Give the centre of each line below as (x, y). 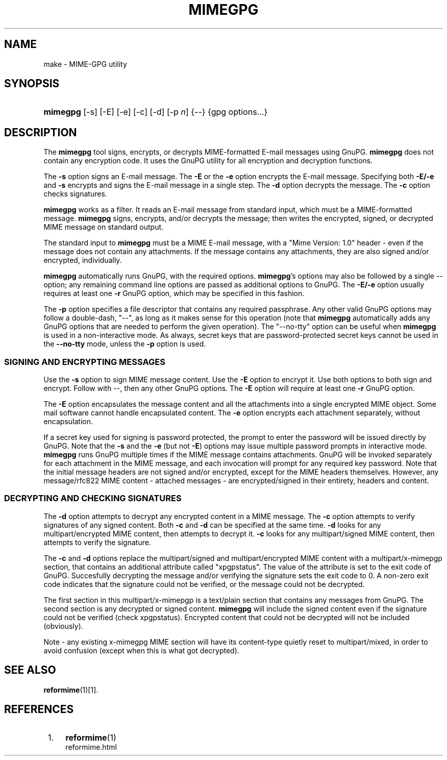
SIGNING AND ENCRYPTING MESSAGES (85, 362)
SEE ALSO (30, 670)
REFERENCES (39, 709)
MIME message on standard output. (104, 227)
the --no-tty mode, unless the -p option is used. (125, 344)
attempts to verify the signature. (97, 542)
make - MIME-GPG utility (85, 64)
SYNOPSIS (32, 84)
